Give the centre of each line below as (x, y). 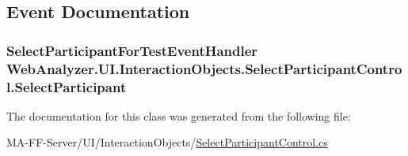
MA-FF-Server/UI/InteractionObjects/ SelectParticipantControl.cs (167, 142)
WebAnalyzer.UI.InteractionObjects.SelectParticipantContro (204, 68)
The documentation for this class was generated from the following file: (179, 115)
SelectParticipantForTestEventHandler (132, 50)
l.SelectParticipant (67, 86)
